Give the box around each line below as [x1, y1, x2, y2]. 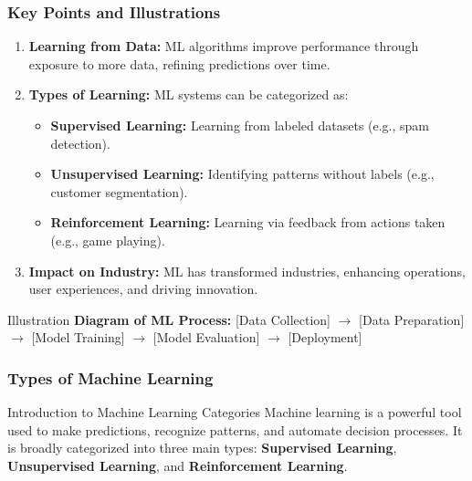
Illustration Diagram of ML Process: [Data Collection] [7, 309, 331, 329]
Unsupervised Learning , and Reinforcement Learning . [7, 455, 348, 475]
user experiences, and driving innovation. [28, 279, 258, 298]
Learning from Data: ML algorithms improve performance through [28, 37, 419, 56]
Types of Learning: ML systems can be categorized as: [28, 85, 349, 104]
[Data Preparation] [359, 309, 465, 329]
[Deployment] [288, 328, 362, 347]
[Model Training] [31, 328, 125, 347]
